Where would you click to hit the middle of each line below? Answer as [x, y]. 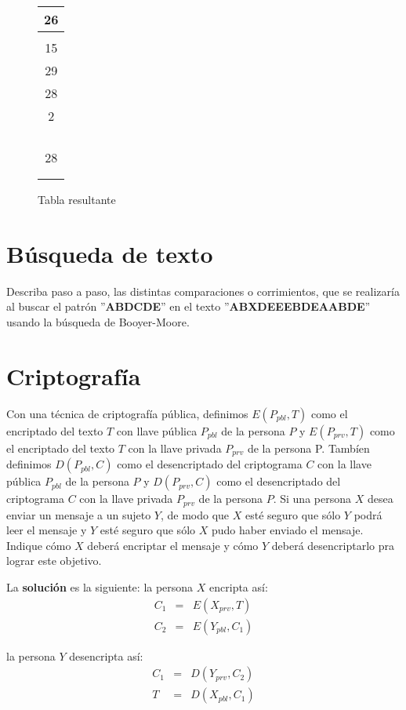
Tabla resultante [77, 199]
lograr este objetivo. [54, 561]
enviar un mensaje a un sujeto [79, 514]
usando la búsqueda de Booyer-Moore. [98, 321]
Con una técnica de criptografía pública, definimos [127, 413]
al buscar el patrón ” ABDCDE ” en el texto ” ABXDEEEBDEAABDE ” [188, 306]
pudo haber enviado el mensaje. [287, 530]
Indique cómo [39, 545]
